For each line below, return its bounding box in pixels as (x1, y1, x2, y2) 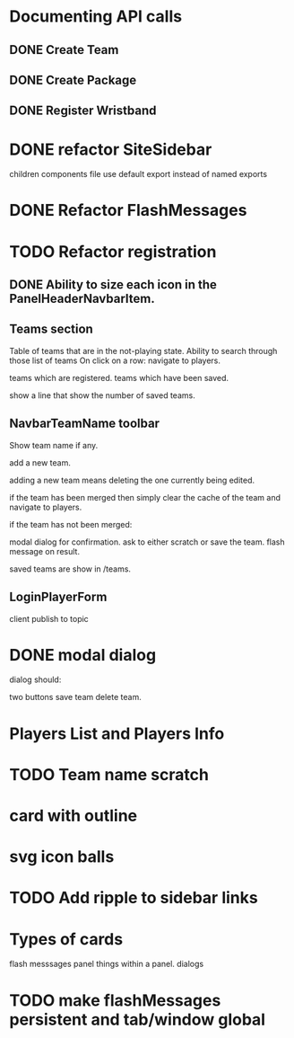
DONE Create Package (9, 72, 137, 87)
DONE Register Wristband (9, 103, 157, 119)
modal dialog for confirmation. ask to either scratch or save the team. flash (9, 537, 285, 547)
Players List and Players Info (9, 723, 225, 743)
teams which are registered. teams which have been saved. (9, 372, 229, 383)
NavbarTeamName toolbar (9, 416, 160, 431)
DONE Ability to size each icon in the (9, 277, 218, 293)
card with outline (9, 806, 137, 826)
